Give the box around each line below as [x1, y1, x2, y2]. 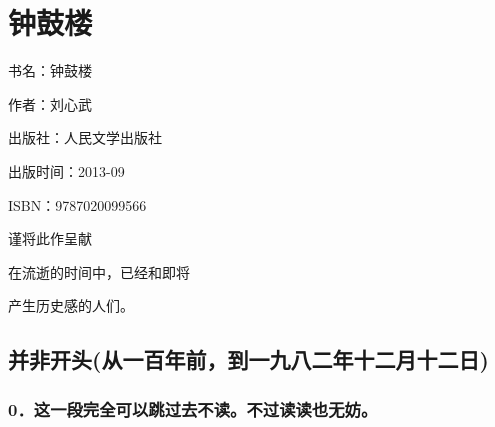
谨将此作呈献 [8, 228, 92, 249]
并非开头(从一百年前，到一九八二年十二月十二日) [8, 344, 489, 375]
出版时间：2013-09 [8, 160, 125, 181]
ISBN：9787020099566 [8, 194, 147, 215]
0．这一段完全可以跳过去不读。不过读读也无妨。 [8, 396, 378, 421]
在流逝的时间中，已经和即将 [8, 261, 190, 282]
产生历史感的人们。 [8, 295, 134, 316]
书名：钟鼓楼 [8, 60, 92, 81]
